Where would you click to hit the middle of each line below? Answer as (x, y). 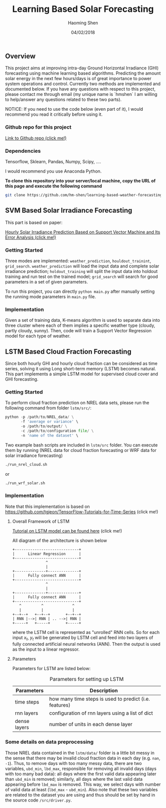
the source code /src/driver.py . (39, 800)
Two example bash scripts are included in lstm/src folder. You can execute (82, 445)
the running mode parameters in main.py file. (51, 296)
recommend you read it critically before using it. (54, 114)
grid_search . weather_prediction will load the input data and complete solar (82, 266)
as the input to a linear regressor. (46, 649)
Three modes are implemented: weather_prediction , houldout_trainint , (78, 261)
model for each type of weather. (38, 336)
